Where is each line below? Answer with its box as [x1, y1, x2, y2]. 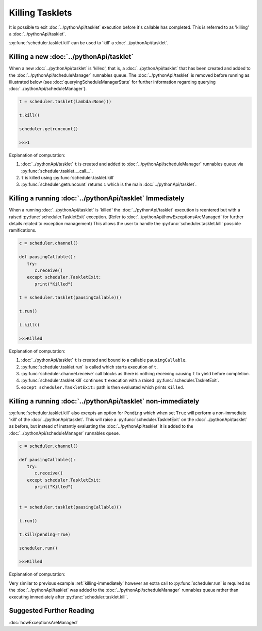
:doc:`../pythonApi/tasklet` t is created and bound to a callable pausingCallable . [21, 357, 187, 363]
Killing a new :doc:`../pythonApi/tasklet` [9, 53, 133, 61]
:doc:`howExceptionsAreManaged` [9, 619, 79, 625]
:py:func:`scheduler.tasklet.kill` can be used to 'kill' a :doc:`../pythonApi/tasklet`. [9, 40, 168, 46]
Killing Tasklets [9, 7, 72, 18]
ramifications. [9, 228, 36, 233]
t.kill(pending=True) [19, 531, 71, 537]
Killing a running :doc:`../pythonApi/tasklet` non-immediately [9, 397, 199, 405]
